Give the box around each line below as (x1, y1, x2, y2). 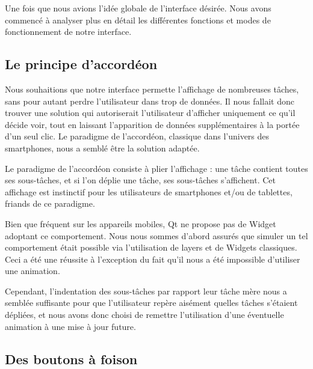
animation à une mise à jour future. (5, 320, 136, 332)
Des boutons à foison (5, 349, 138, 368)
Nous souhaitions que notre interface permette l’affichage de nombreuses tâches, (5, 82, 299, 95)
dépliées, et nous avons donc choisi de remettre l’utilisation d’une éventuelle (5, 308, 284, 321)
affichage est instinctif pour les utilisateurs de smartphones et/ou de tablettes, (5, 185, 293, 198)
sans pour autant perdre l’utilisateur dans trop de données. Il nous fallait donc (5, 94, 294, 107)
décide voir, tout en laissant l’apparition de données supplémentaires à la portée (5, 118, 300, 130)
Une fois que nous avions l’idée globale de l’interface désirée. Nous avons (5, 2, 271, 14)
